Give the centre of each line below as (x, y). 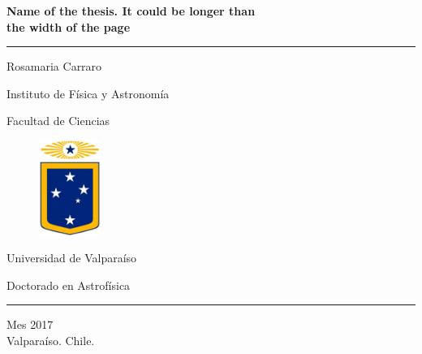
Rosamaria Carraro (54, 66)
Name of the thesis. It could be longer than (131, 11)
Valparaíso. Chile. (51, 340)
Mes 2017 (30, 324)
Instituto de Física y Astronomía (88, 93)
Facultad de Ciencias (58, 121)
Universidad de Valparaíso (72, 258)
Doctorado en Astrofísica (69, 285)
